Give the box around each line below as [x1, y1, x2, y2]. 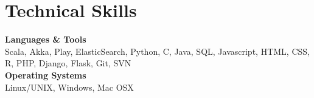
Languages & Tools [5, 33, 86, 46]
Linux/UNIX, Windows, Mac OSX [5, 80, 134, 93]
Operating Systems [5, 68, 86, 81]
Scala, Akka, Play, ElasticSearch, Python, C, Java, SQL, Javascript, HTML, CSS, [5, 44, 310, 57]
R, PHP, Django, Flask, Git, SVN [5, 57, 131, 69]
